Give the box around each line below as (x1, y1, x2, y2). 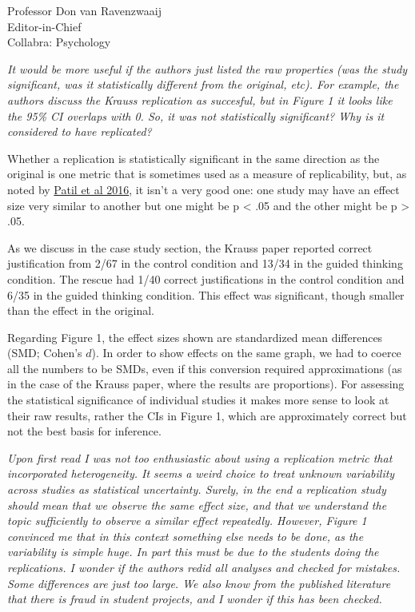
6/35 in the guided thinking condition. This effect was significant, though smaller (7, 286, 405, 303)
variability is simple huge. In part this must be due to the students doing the (7, 543, 379, 560)
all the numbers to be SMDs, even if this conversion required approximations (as (7, 360, 402, 376)
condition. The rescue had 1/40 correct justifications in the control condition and (7, 270, 405, 287)
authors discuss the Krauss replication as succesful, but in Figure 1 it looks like (7, 91, 393, 108)
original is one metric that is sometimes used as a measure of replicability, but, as (7, 165, 407, 182)
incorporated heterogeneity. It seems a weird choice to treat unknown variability (7, 465, 395, 482)
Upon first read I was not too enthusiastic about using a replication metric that (7, 449, 393, 466)
